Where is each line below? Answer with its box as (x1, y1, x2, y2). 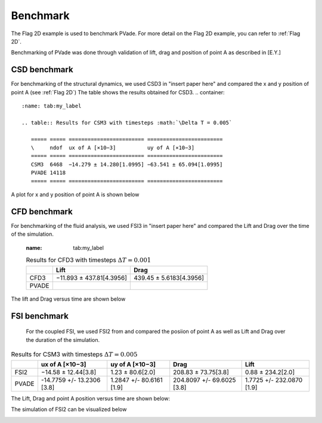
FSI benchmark (11, 311, 69, 321)
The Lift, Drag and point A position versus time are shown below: (11, 394, 171, 402)
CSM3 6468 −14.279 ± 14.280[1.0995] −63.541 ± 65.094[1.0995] (30, 161, 223, 168)
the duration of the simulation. (26, 336, 100, 343)
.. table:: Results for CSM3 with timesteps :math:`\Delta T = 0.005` (21, 119, 233, 126)
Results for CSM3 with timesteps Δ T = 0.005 (11, 350, 138, 359)
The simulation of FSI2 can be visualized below (11, 406, 127, 413)
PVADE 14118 (30, 169, 66, 176)
